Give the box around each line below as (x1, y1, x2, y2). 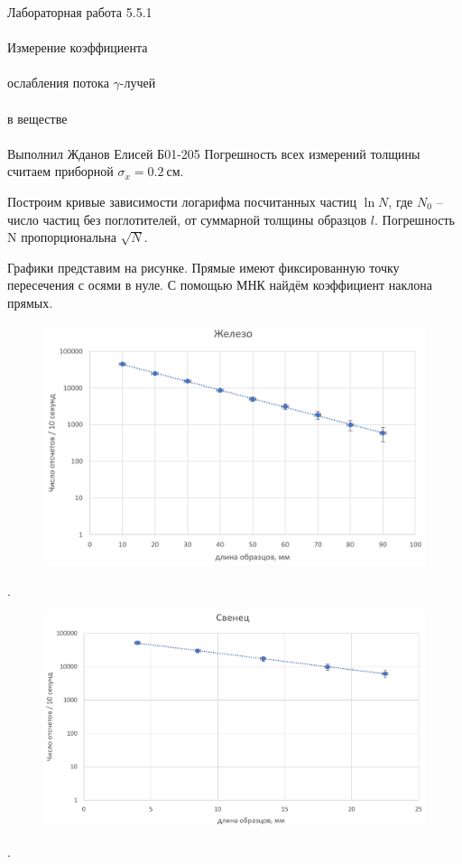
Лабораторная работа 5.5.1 (7, 3, 152, 21)
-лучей (119, 73, 156, 92)
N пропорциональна (7, 228, 117, 246)
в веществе (7, 108, 68, 127)
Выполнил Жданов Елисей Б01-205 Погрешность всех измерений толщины (7, 144, 420, 163)
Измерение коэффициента (7, 38, 148, 57)
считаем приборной (7, 162, 114, 181)
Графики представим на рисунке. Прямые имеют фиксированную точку (7, 257, 400, 276)
